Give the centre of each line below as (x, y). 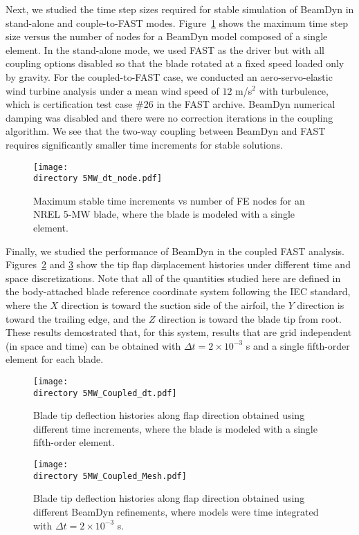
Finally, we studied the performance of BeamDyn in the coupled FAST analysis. (175, 251)
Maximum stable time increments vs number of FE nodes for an (169, 200)
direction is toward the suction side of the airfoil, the (173, 305)
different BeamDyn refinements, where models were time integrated (176, 511)
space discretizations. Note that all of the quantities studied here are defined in (173, 278)
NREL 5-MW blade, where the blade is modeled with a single (164, 214)
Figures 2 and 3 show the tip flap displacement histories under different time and (178, 264)
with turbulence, (294, 90)
